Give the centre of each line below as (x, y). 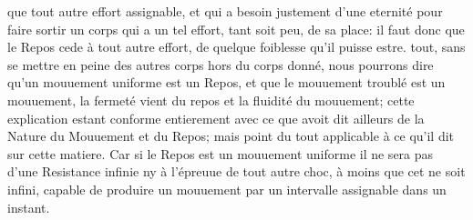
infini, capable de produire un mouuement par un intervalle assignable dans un (227, 189)
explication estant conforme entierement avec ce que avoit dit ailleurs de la (216, 118)
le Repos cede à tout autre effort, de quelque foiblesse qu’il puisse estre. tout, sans (236, 47)
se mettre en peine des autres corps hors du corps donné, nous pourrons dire (221, 64)
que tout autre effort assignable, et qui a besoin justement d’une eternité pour (225, 11)
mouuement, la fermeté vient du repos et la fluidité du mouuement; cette (211, 100)
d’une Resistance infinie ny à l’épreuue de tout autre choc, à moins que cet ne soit (236, 171)
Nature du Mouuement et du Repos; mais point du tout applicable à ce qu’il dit (231, 136)
